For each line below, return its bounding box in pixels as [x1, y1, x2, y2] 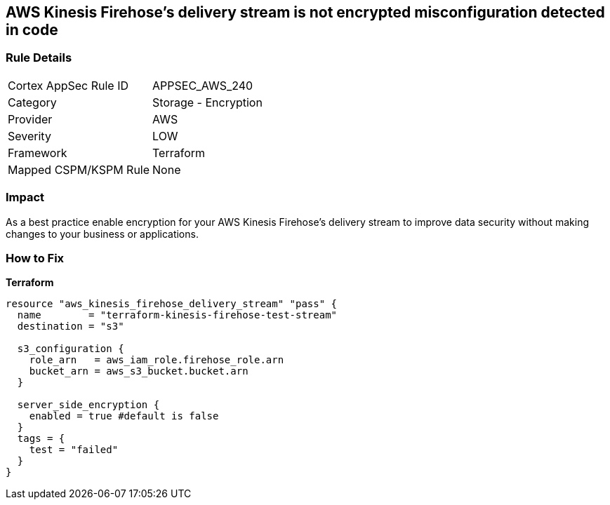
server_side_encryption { [17, 399, 160, 411]
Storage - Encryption [152, 95, 263, 109]
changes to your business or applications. [6, 227, 199, 240]
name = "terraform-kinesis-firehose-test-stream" [17, 309, 338, 321]
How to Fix [6, 250, 65, 265]
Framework [8, 145, 67, 160]
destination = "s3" [17, 321, 124, 332]
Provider [8, 112, 53, 126]
